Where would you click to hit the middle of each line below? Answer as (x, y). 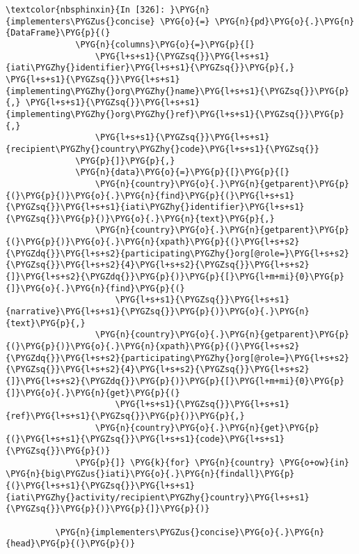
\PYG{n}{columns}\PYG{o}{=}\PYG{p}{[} (165, 44)
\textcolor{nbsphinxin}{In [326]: (86, 10)
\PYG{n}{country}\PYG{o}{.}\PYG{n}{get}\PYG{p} (207, 428)
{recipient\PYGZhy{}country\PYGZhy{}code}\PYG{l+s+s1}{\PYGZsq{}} (163, 149)
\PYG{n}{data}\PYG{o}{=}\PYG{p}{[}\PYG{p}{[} (183, 172)
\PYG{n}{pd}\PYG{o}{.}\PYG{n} (285, 21)
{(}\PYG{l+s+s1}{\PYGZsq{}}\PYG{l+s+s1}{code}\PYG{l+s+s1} (145, 439)
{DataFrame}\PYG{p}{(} (58, 33)
